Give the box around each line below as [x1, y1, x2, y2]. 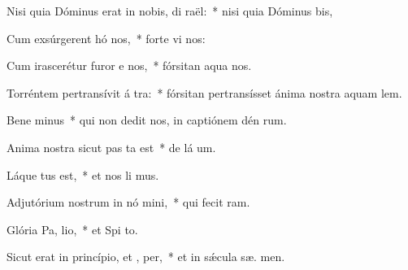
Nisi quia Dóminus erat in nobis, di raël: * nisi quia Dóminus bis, [7, 2, 333, 19]
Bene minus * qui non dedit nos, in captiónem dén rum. [7, 111, 287, 128]
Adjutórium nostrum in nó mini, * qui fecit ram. [7, 194, 250, 211]
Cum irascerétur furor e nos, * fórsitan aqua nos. [7, 57, 252, 74]
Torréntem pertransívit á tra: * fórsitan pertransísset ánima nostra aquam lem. [7, 84, 402, 101]
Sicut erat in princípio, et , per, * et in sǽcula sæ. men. [7, 248, 285, 265]
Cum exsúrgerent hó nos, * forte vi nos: [7, 29, 206, 46]
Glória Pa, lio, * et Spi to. [7, 220, 138, 237]
